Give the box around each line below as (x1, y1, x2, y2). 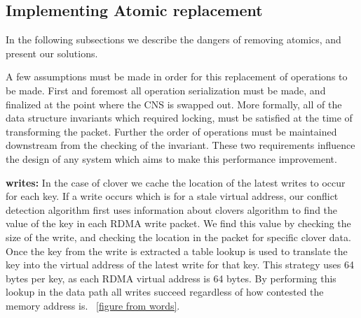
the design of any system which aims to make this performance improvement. (6, 151, 337, 166)
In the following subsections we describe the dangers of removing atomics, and (6, 32, 341, 47)
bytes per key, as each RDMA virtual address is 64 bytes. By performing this (6, 270, 336, 285)
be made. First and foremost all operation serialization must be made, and (6, 82, 326, 97)
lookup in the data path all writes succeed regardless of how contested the (6, 284, 324, 299)
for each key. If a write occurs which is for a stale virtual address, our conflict (6, 189, 339, 203)
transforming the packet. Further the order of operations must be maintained (6, 124, 337, 138)
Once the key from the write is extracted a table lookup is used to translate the (6, 243, 348, 258)
